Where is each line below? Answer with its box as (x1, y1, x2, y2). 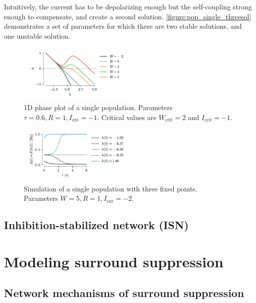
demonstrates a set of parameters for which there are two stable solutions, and (4, 21, 242, 31)
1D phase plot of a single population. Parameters (24, 102, 173, 112)
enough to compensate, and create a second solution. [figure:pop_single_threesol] (4, 11, 252, 21)
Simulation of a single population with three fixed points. (24, 183, 198, 193)
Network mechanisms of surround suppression (4, 285, 244, 301)
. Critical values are (97, 112, 156, 122)
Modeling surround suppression (4, 251, 224, 271)
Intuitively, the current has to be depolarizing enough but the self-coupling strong (4, 1, 252, 11)
